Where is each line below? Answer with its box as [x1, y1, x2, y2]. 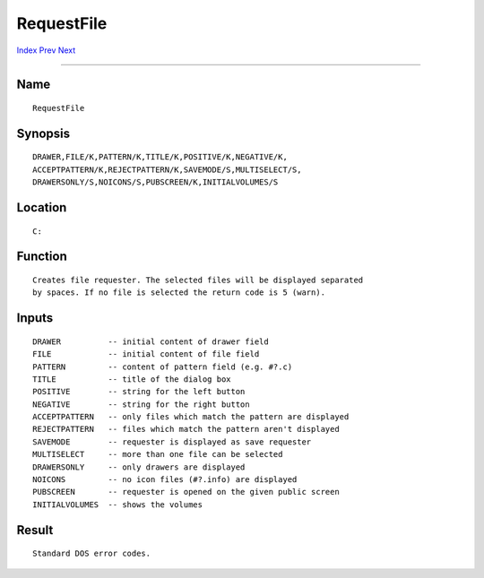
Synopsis [16, 125, 71, 141]
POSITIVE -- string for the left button [32, 386, 246, 397]
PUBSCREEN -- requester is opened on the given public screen [32, 487, 340, 497]
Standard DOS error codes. [32, 548, 151, 559]
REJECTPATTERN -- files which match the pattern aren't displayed [32, 424, 340, 435]
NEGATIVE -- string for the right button [32, 399, 250, 410]
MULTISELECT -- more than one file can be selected [32, 449, 283, 460]
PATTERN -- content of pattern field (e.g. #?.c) [32, 361, 293, 372]
